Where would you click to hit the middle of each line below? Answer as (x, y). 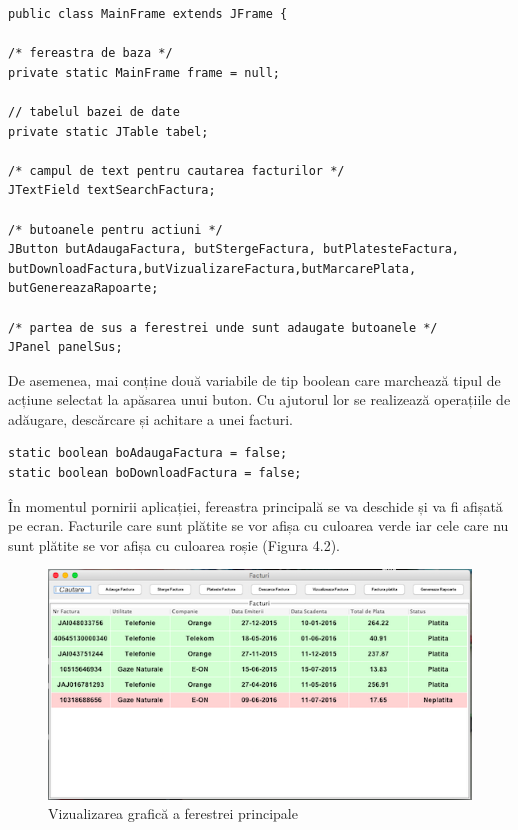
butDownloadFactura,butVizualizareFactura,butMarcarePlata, (212, 268)
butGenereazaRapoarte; (83, 288)
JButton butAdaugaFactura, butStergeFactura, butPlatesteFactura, (234, 249)
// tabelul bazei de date (94, 111)
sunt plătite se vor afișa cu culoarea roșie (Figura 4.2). (174, 544)
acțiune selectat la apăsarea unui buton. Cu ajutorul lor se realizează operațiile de (259, 399)
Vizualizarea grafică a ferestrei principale (173, 813)
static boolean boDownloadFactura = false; (155, 473)
